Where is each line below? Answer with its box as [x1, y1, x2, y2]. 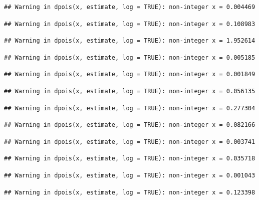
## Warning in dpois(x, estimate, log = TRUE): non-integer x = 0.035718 [4, 155, 255, 162]
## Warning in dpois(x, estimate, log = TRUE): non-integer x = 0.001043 [4, 171, 255, 179]
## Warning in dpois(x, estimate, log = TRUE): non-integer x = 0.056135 [4, 87, 255, 95]
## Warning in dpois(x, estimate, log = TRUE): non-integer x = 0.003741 [4, 138, 255, 145]
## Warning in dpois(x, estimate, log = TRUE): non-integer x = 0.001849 [4, 71, 255, 78]
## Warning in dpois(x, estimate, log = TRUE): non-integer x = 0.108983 [4, 20, 255, 28]
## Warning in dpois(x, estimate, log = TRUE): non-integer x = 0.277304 [4, 104, 255, 112]
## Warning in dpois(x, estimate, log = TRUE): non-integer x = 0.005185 [4, 54, 255, 61]
